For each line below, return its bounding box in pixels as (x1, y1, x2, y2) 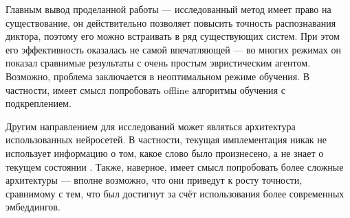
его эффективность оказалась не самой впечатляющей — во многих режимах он (6, 42, 341, 56)
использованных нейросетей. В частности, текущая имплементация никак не (6, 132, 327, 147)
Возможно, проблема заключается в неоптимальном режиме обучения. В (6, 69, 310, 83)
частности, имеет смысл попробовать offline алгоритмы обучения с (6, 82, 285, 97)
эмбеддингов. (6, 199, 61, 214)
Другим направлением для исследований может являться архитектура (6, 119, 296, 133)
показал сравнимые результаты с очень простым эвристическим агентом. (6, 56, 311, 70)
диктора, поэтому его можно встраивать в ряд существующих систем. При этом (6, 29, 340, 43)
